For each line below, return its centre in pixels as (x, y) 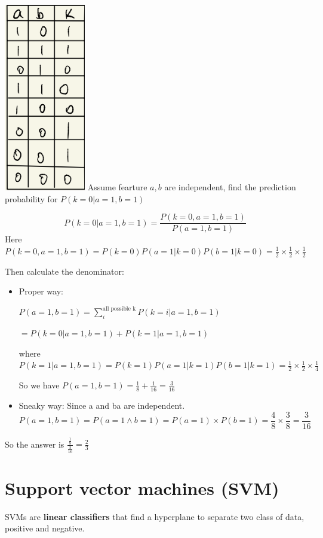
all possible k (119, 308)
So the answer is (35, 444)
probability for (31, 198)
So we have (39, 385)
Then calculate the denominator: (64, 271)
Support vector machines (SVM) (142, 487)
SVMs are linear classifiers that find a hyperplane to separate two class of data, (155, 516)
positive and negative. (45, 528)
